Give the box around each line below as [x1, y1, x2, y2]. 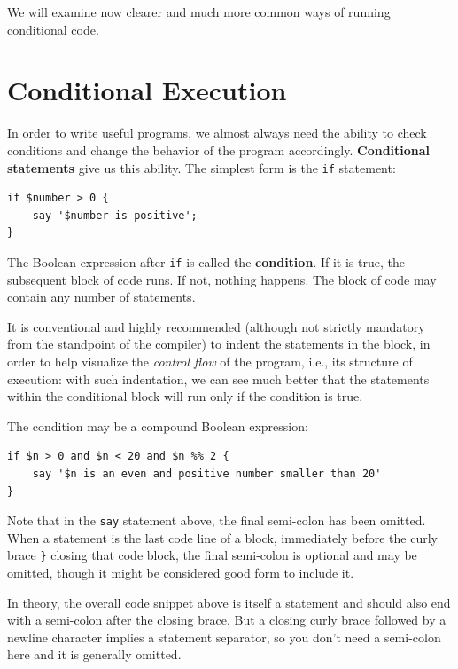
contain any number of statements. [7, 287, 196, 306]
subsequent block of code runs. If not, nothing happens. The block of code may [7, 270, 437, 288]
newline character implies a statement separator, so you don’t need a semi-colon [7, 627, 441, 646]
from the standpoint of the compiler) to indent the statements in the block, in [7, 334, 431, 353]
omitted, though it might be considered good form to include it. [7, 563, 354, 582]
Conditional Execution [7, 72, 287, 108]
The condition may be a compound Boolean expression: [7, 416, 308, 435]
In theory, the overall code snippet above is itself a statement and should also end [7, 593, 451, 611]
